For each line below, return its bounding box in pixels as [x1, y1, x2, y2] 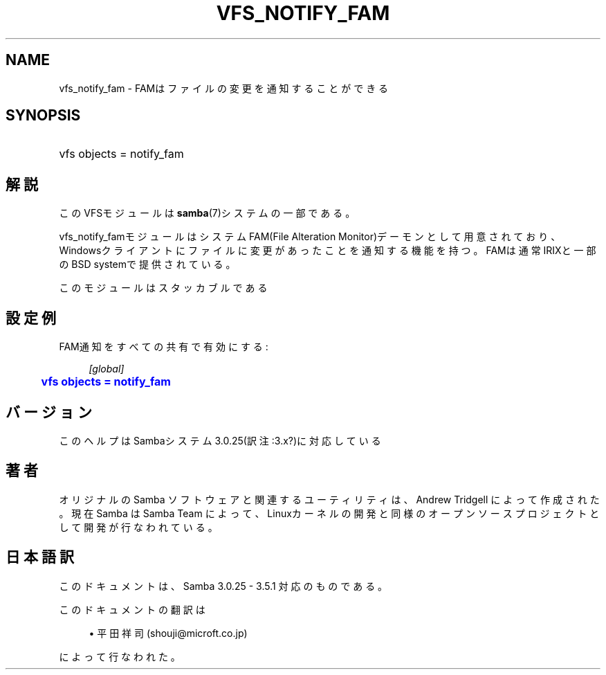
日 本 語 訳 [6, 548, 74, 566]
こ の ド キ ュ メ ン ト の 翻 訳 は [59, 603, 205, 615]
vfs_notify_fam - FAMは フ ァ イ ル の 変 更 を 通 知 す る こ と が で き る [59, 82, 389, 94]
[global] [89, 363, 125, 375]
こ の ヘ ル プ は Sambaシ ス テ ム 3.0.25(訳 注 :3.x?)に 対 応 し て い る [59, 434, 381, 447]
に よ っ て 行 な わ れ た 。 [59, 650, 181, 663]
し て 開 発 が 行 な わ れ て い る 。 [59, 521, 218, 533]
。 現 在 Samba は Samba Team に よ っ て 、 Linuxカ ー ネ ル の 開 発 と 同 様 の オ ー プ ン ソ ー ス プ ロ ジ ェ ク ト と [59, 507, 600, 519]
